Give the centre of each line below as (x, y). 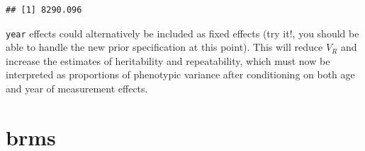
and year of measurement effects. (77, 89)
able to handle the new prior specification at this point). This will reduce (164, 47)
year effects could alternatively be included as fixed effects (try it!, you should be (182, 33)
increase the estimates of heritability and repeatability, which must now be (168, 60)
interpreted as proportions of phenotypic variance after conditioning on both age (180, 74)
